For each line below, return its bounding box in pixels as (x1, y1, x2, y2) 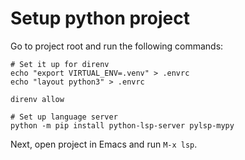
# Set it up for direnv (10, 59, 110, 69)
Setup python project (10, 7, 190, 30)
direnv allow (10, 94, 65, 104)
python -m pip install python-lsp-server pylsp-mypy (10, 120, 235, 131)
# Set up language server (10, 112, 118, 122)
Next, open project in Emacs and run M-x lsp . (10, 138, 198, 150)
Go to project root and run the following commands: (10, 40, 224, 52)
